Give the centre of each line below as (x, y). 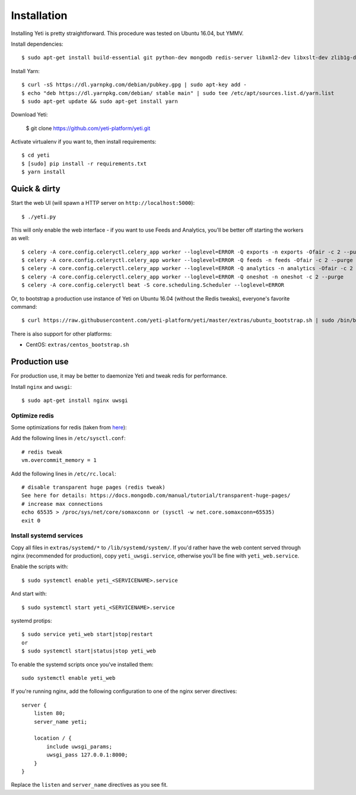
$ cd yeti (36, 155)
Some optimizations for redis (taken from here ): (69, 427)
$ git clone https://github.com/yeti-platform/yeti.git (88, 128)
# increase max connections (62, 504)
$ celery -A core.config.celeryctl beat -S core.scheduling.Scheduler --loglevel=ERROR (153, 285)
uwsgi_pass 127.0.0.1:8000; (87, 755)
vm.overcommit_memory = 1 (59, 460)
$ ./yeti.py (39, 216)
